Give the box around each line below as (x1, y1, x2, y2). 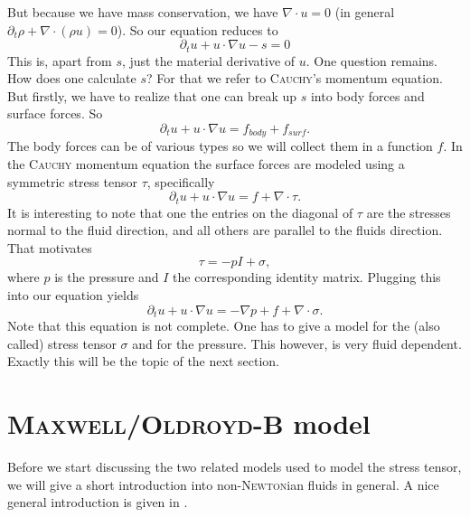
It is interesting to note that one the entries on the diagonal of (7, 202, 353, 221)
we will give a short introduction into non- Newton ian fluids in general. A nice (7, 475, 439, 493)
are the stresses (366, 202, 451, 221)
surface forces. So (7, 104, 103, 123)
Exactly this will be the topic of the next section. (7, 352, 279, 371)
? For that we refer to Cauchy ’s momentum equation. (146, 69, 443, 88)
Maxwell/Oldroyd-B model (7, 405, 371, 442)
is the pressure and (54, 268, 159, 287)
